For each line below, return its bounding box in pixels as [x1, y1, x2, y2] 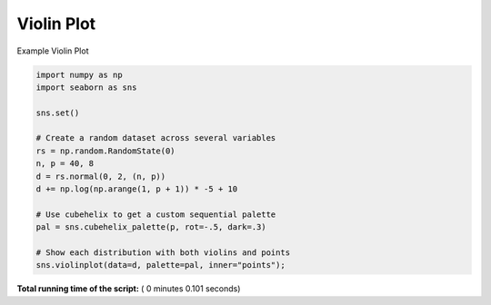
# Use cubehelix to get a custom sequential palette [35, 209, 276, 220]
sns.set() [35, 107, 80, 118]
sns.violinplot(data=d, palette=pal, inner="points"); [35, 260, 286, 271]
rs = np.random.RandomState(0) [35, 145, 176, 156]
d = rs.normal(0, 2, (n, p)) [35, 171, 166, 182]
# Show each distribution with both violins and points [35, 248, 291, 258]
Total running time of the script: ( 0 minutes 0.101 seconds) [16, 283, 241, 294]
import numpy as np [35, 69, 123, 80]
